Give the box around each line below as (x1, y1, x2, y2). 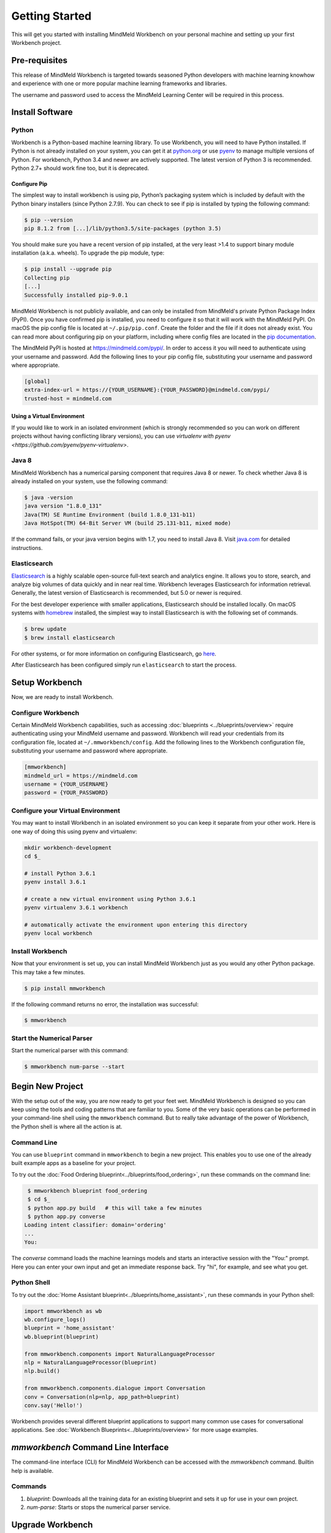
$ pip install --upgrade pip (24, 266, 112, 273)
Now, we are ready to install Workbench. (11, 693, 114, 700)
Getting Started (11, 9, 92, 23)
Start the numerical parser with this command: (11, 1047, 129, 1054)
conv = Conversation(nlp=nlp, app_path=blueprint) (24, 1393, 180, 1401)
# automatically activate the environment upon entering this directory (24, 922, 248, 928)
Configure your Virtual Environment (11, 806, 121, 815)
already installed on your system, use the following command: (11, 478, 168, 485)
